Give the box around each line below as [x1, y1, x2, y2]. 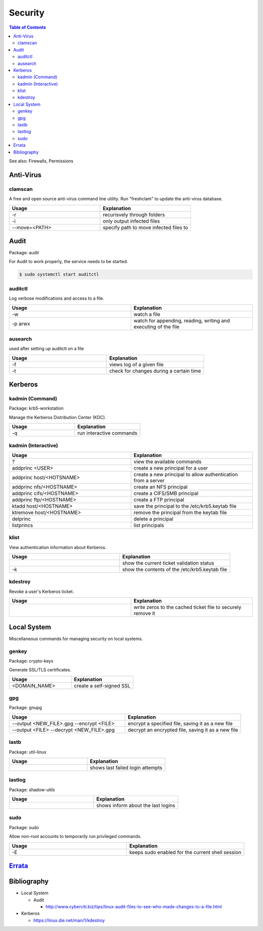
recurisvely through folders [102, 211, 165, 218]
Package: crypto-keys [9, 658, 54, 664]
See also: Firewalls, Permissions [9, 158, 74, 164]
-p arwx [12, 320, 30, 327]
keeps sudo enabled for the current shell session [129, 849, 242, 855]
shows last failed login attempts [90, 764, 163, 771]
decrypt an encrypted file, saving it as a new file [127, 726, 238, 733]
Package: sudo [9, 824, 39, 830]
